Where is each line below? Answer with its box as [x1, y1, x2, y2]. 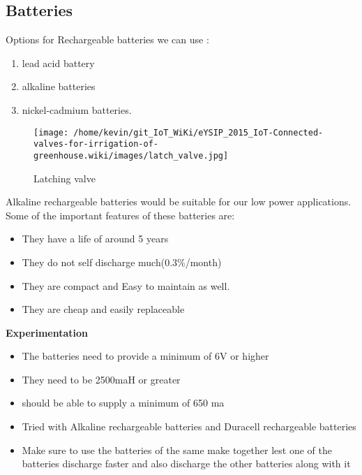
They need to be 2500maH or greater [22, 372, 181, 386]
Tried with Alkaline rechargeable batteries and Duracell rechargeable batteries [22, 419, 356, 434]
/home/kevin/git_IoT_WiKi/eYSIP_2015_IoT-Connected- [73, 127, 324, 138]
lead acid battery [22, 55, 95, 70]
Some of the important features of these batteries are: [6, 207, 235, 222]
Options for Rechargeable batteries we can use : [6, 32, 209, 47]
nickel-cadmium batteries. [22, 102, 132, 117]
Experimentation [6, 325, 89, 339]
